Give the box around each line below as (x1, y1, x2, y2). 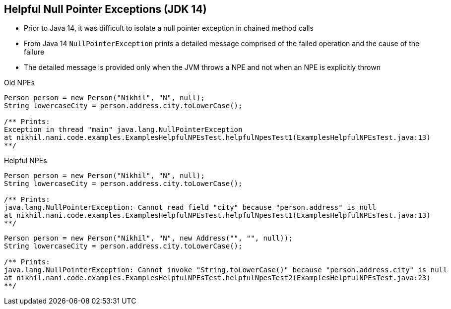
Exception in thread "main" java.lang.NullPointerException (4, 125, 243, 134)
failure (24, 48, 45, 57)
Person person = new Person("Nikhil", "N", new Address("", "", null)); (4, 234, 293, 243)
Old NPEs (4, 78, 35, 87)
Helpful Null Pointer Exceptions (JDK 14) (4, 3, 207, 15)
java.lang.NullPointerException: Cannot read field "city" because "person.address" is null (4, 203, 377, 212)
